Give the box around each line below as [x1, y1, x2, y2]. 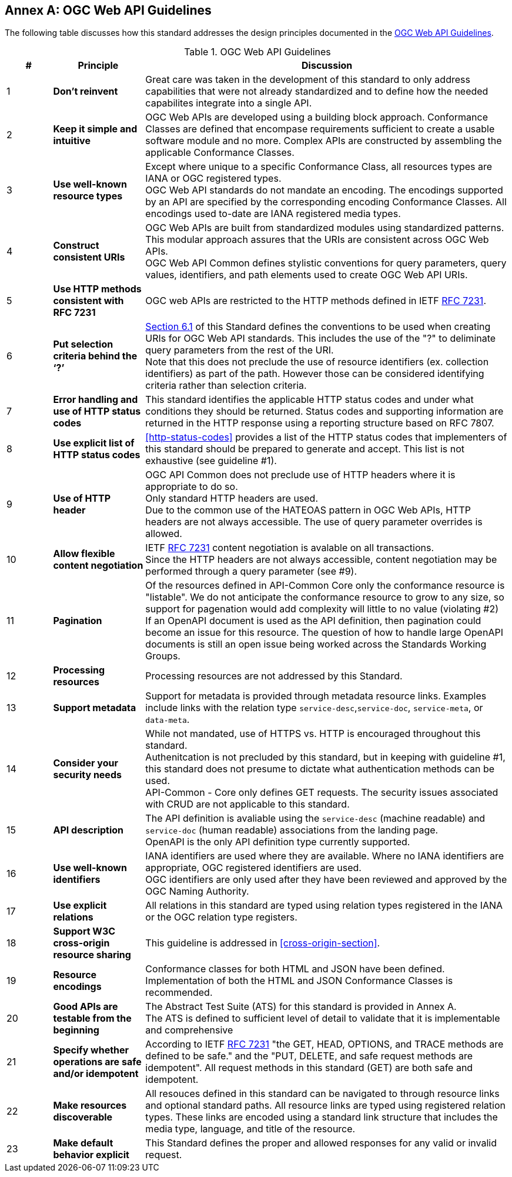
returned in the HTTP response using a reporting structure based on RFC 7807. [145, 417, 494, 429]
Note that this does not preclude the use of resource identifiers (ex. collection [145, 356, 489, 368]
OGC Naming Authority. [145, 885, 249, 898]
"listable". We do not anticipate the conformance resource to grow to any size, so [145, 591, 504, 603]
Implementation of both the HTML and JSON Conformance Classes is [145, 975, 453, 987]
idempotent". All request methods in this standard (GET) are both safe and [145, 1062, 473, 1074]
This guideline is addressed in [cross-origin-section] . [145, 937, 380, 949]
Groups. [145, 650, 180, 662]
